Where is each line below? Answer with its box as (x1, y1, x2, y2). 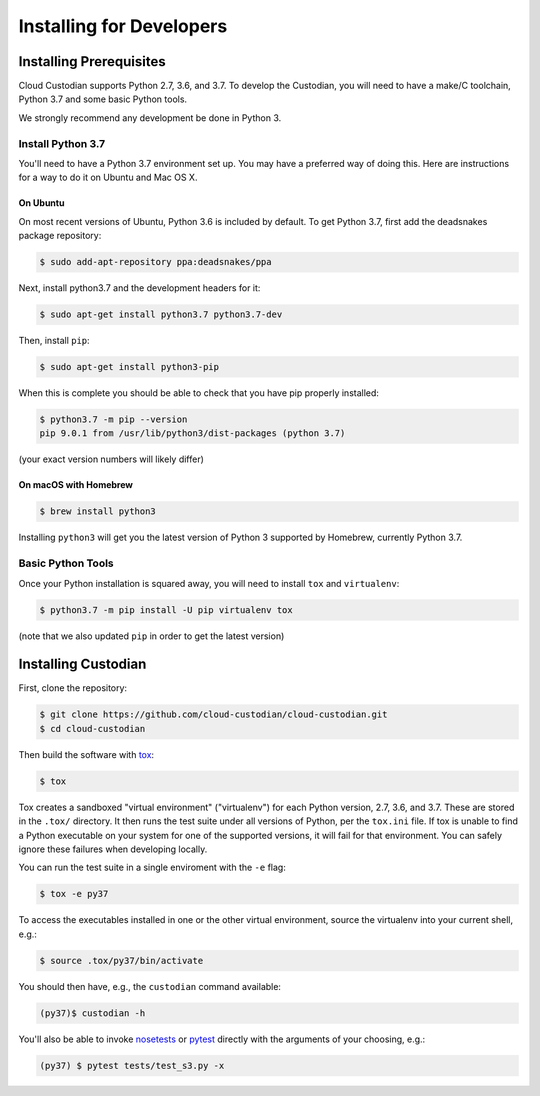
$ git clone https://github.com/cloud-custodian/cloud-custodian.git (39, 709, 388, 720)
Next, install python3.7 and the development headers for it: (18, 282, 261, 294)
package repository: (18, 230, 102, 242)
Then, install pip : (18, 335, 90, 347)
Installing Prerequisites (18, 53, 167, 70)
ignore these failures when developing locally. (18, 843, 208, 855)
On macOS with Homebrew (18, 479, 134, 491)
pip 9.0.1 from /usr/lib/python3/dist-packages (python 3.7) (39, 428, 346, 439)
